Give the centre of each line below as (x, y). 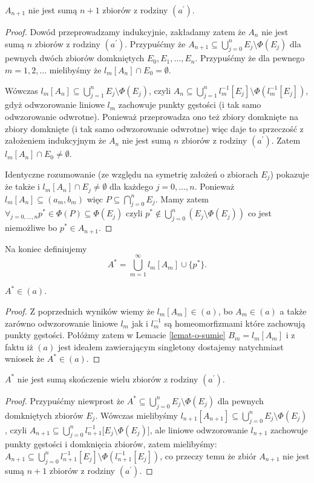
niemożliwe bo (31, 228)
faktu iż (19, 346)
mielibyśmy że (75, 69)
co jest (260, 213)
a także (293, 311)
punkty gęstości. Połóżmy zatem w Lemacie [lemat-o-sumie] (115, 335)
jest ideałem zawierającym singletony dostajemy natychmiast (171, 346)
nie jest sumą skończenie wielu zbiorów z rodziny (108, 378)
